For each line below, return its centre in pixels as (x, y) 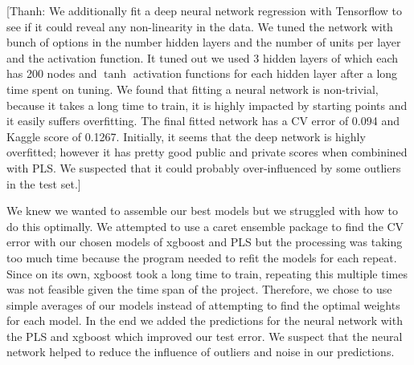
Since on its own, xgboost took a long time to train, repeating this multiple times (207, 273)
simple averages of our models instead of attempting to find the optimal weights (203, 304)
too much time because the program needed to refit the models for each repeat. (202, 257)
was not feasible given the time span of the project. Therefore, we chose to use (199, 289)
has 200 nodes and (52, 73)
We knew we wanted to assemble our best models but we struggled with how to (202, 211)
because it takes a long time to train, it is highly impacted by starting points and (207, 105)
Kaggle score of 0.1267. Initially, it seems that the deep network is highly (186, 136)
